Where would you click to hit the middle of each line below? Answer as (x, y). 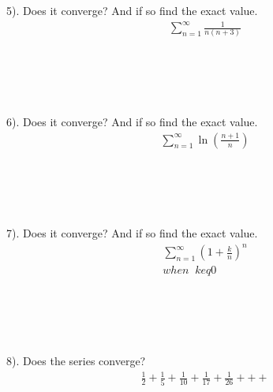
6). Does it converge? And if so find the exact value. (132, 122)
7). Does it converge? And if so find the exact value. (132, 233)
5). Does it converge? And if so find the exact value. (132, 10)
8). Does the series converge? (76, 361)
